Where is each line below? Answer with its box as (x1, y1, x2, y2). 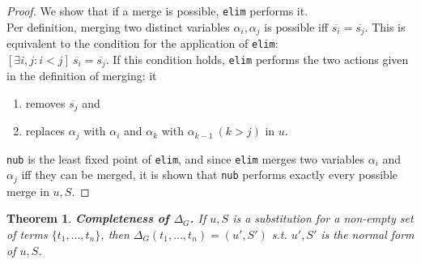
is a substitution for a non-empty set (232, 210, 414, 227)
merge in (6, 182, 49, 199)
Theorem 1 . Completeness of (6, 210, 169, 227)
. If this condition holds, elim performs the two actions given (105, 50, 409, 67)
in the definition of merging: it (6, 67, 157, 84)
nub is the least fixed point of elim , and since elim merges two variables (6, 150, 365, 167)
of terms (6, 226, 48, 243)
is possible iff (264, 18, 329, 35)
